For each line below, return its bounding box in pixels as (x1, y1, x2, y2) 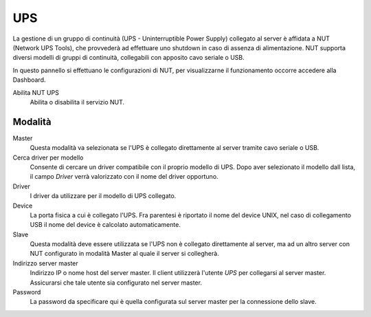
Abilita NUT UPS (12, 88, 60, 96)
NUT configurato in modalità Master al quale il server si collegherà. (30, 250, 219, 258)
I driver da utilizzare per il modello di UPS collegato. (30, 192, 177, 200)
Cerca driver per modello (12, 153, 84, 162)
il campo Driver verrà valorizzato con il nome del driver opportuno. (30, 173, 219, 181)
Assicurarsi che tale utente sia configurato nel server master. (30, 278, 203, 287)
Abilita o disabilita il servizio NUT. (30, 98, 125, 106)
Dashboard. (12, 76, 46, 84)
